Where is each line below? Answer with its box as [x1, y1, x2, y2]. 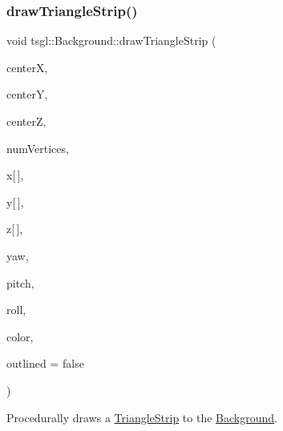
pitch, [6, 274, 34, 291]
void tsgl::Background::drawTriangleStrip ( [6, 32, 216, 49]
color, [6, 328, 34, 344]
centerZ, [6, 113, 46, 129]
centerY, [6, 86, 48, 103]
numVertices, [6, 139, 69, 156]
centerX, [6, 58, 48, 75]
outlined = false [6, 355, 84, 372]
